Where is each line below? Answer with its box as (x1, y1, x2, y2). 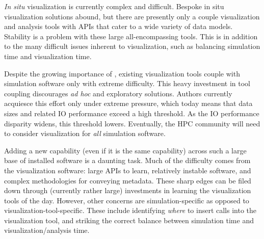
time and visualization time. (4, 50, 92, 61)
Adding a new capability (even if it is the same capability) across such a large (4, 145, 247, 155)
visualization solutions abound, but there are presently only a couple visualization (4, 11, 260, 21)
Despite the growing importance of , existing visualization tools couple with (4, 68, 240, 78)
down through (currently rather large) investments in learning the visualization (4, 185, 251, 196)
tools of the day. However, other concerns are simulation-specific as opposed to (4, 195, 249, 205)
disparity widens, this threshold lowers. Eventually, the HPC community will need (4, 118, 260, 128)
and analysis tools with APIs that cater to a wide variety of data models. (4, 21, 233, 32)
